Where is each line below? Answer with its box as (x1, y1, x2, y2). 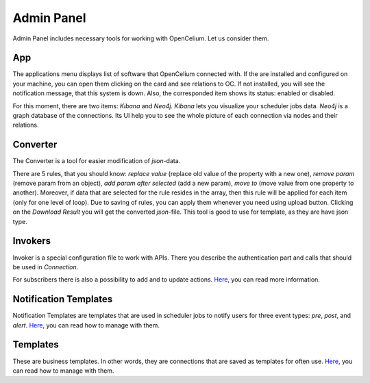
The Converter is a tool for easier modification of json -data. (12, 157, 181, 165)
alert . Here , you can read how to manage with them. (12, 321, 160, 329)
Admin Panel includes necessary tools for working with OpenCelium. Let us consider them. (12, 34, 269, 42)
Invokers (12, 235, 51, 247)
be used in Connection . (12, 262, 79, 271)
